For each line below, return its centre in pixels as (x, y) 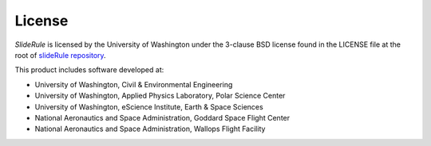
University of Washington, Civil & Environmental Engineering (134, 84)
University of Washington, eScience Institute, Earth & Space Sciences (149, 106)
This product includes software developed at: (89, 70)
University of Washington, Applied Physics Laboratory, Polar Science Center (160, 96)
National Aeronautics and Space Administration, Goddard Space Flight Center (162, 117)
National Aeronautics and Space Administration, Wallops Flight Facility (150, 129)
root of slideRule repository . (61, 55)
